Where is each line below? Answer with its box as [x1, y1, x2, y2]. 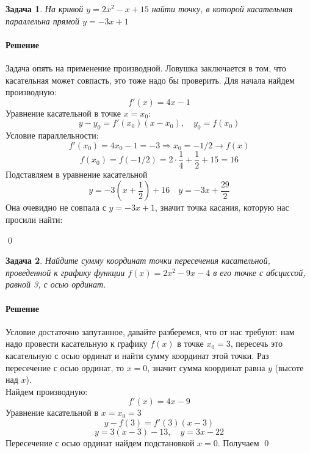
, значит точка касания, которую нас [155, 201, 289, 214]
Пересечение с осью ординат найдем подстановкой [5, 436, 195, 449]
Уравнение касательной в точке [5, 106, 121, 119]
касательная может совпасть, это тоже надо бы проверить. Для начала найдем [5, 73, 295, 86]
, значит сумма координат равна [147, 361, 265, 374]
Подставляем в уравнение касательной [5, 167, 148, 180]
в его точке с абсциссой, [213, 266, 306, 278]
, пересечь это [230, 337, 283, 350]
